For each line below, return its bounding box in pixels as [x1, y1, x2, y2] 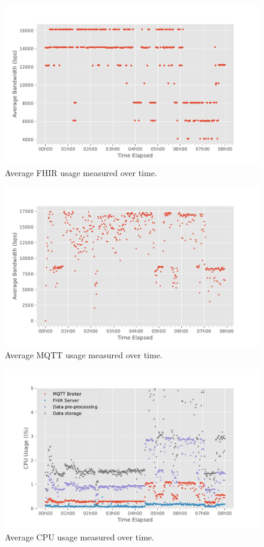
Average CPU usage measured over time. [5, 530, 154, 543]
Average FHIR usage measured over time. [5, 166, 157, 179]
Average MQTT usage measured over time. [5, 348, 163, 361]
